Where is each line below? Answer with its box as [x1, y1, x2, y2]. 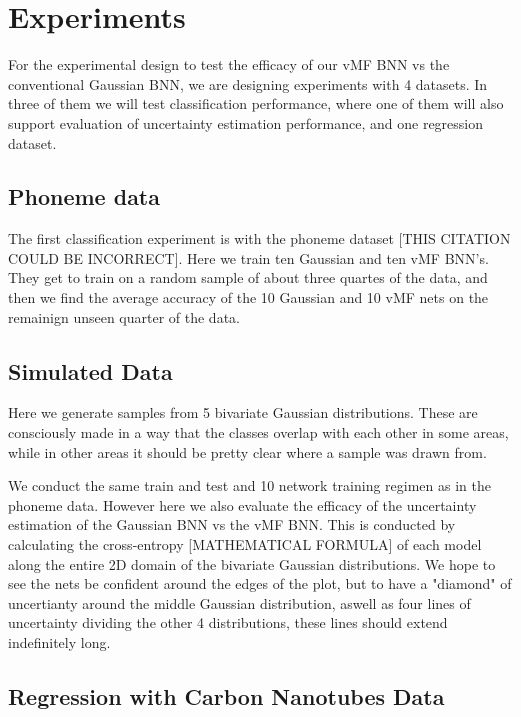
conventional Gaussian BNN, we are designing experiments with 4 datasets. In [8, 73, 488, 94]
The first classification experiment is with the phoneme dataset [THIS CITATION [8, 228, 511, 249]
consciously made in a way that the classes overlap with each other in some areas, [8, 422, 509, 443]
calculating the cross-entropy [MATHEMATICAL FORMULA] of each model [8, 534, 482, 555]
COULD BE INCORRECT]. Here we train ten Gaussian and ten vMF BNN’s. [8, 247, 489, 268]
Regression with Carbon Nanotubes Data [8, 680, 445, 711]
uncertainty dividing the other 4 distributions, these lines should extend [8, 612, 448, 633]
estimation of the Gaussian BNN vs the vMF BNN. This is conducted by [8, 514, 456, 535]
